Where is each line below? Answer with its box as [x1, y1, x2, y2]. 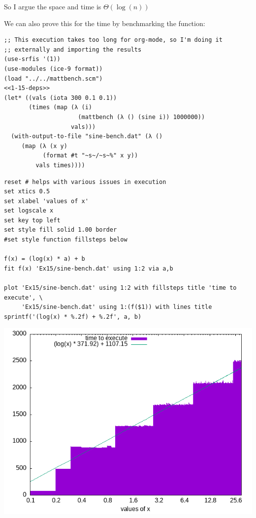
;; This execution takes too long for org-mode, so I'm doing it [4, 36, 223, 44]
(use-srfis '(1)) [4, 56, 61, 63]
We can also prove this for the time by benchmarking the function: [4, 18, 205, 28]
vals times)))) [35, 161, 85, 169]
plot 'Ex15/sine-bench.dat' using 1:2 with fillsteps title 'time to [4, 284, 237, 292]
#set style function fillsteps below [4, 236, 128, 244]
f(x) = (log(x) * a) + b [4, 255, 85, 263]
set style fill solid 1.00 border [4, 226, 117, 234]
